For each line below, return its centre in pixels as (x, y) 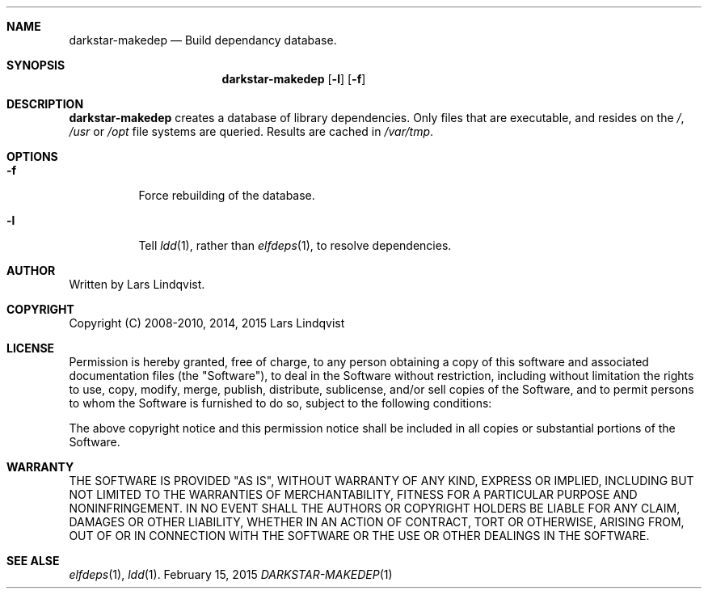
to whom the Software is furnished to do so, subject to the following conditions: (280, 403)
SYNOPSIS (36, 65)
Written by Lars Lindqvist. (137, 284)
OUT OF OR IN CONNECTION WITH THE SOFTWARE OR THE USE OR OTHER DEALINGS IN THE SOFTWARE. (359, 536)
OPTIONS (32, 156)
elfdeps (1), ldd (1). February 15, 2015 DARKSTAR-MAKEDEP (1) (231, 574)
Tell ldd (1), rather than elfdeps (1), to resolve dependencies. (295, 245)
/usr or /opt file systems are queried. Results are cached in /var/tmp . (251, 131)
